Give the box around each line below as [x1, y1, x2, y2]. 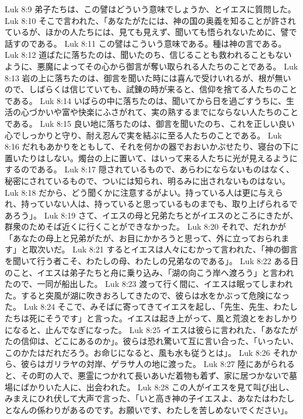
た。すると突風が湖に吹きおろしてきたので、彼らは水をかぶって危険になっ [5, 289, 290, 301]
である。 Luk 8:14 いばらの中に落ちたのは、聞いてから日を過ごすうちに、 [5, 94, 286, 106]
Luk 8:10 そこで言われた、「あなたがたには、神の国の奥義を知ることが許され [5, 14, 296, 26]
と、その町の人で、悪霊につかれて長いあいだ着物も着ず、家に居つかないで [5, 369, 290, 381]
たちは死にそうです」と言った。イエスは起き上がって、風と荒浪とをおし [5, 312, 282, 324]
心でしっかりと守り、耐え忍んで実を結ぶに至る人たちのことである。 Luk [5, 129, 282, 141]
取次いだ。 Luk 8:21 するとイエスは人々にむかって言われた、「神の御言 [29, 243, 298, 255]
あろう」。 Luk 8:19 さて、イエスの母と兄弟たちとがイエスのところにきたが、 [5, 209, 298, 221]
